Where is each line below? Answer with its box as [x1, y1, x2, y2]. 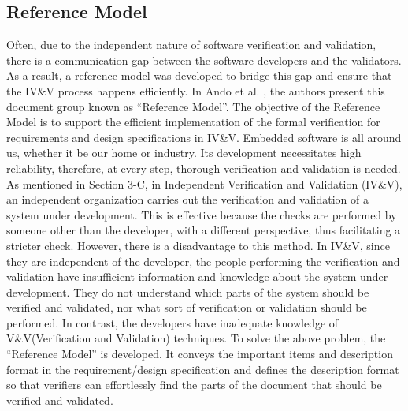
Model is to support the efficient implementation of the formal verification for [6, 114, 380, 130]
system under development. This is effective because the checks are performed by [6, 206, 397, 222]
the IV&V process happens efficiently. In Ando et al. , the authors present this [6, 82, 385, 99]
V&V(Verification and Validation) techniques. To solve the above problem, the [6, 330, 386, 346]
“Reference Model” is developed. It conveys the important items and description [6, 346, 393, 362]
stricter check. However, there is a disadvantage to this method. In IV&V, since [6, 237, 390, 253]
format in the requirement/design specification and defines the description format [6, 361, 399, 377]
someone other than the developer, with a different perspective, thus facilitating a [6, 222, 401, 238]
